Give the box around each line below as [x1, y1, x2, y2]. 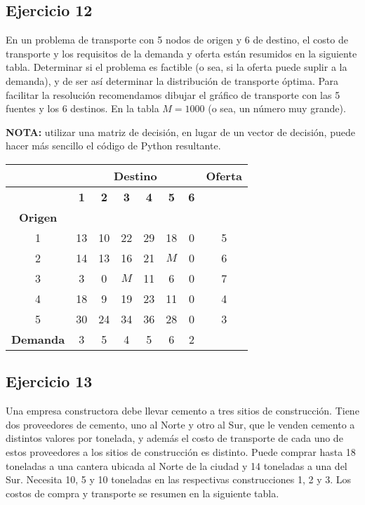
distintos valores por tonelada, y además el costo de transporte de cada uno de [6, 431, 343, 445]
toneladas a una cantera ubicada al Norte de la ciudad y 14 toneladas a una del [6, 458, 347, 473]
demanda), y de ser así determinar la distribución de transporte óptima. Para [6, 73, 339, 88]
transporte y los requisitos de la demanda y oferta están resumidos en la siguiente [6, 46, 357, 60]
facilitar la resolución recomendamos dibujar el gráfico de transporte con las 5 [6, 87, 340, 102]
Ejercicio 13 [6, 370, 93, 392]
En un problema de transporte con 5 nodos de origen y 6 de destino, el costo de [6, 32, 348, 47]
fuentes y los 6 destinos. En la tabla [6, 101, 159, 116]
